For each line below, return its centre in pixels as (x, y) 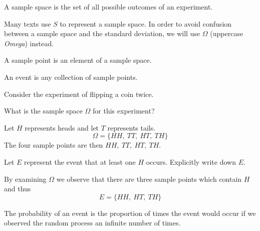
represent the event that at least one (80, 161)
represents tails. (132, 127)
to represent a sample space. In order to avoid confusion (146, 23)
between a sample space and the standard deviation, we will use (102, 33)
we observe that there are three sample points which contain (149, 179)
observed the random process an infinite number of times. (92, 223)
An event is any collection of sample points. (71, 77)
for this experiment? (124, 111)
